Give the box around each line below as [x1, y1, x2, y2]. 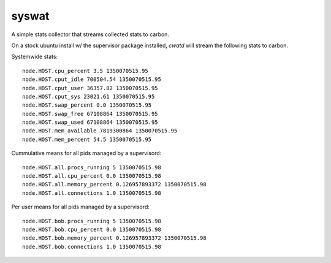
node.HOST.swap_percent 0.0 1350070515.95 [22, 102, 152, 109]
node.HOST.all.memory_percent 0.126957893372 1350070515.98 [22, 181, 207, 188]
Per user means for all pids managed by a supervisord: [11, 203, 150, 211]
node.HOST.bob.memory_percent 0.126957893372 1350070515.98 [22, 235, 207, 242]
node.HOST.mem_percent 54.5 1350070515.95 [22, 135, 152, 143]
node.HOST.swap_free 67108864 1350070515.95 [22, 110, 159, 117]
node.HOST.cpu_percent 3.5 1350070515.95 [22, 67, 148, 74]
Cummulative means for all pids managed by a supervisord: [11, 150, 162, 157]
